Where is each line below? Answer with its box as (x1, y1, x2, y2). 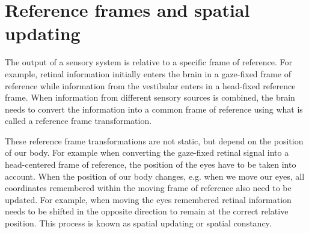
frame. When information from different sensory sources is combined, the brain (5, 91, 295, 104)
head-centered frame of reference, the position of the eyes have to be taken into (5, 158, 296, 171)
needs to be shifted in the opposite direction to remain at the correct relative (5, 205, 289, 217)
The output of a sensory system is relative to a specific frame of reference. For (5, 56, 293, 68)
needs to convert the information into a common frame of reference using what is (5, 102, 303, 115)
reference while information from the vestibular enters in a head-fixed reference (5, 79, 296, 92)
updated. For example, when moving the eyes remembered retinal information (5, 193, 292, 205)
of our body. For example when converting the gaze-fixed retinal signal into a (5, 146, 289, 159)
